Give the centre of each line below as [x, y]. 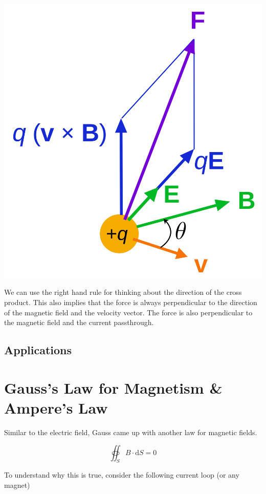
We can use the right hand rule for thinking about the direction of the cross [123, 292]
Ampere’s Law [56, 407]
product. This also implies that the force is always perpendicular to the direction [131, 302]
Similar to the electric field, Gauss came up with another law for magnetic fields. [131, 432]
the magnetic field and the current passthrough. [79, 322]
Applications [38, 350]
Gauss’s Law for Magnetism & [113, 387]
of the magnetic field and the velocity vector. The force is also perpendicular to [128, 312]
